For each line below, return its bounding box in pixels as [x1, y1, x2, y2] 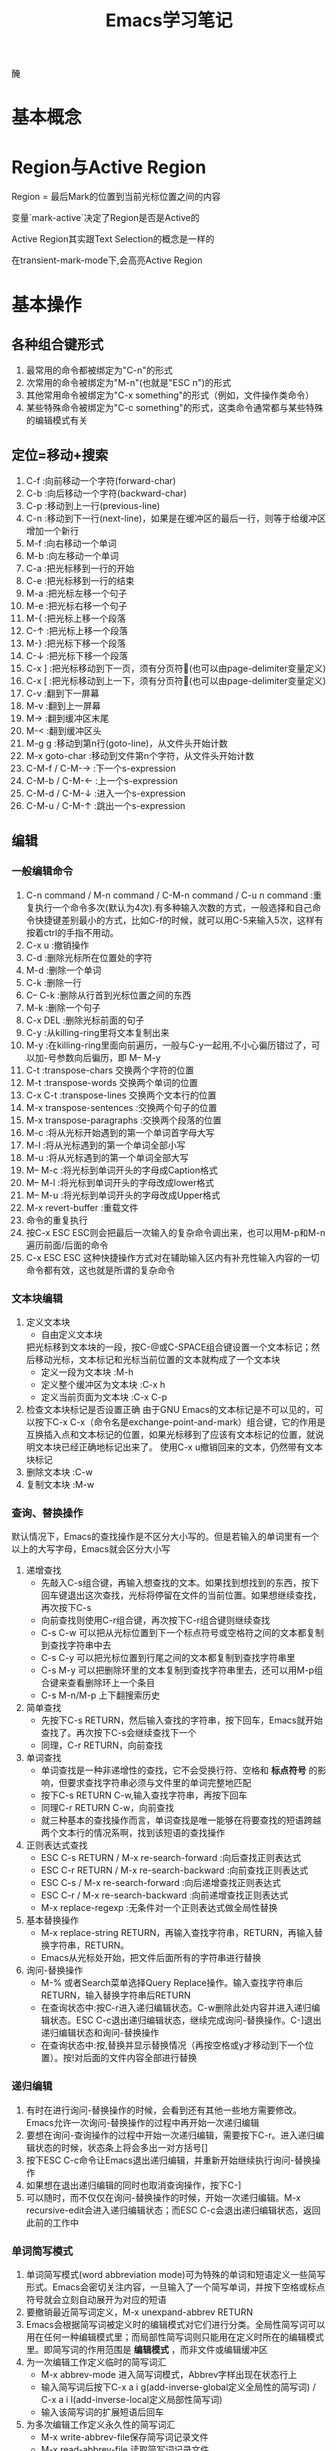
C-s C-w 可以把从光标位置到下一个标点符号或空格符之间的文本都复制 [40, 1627, 324, 1639]
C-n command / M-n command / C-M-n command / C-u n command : [25, 889, 314, 901]
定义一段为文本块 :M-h [40, 1366, 134, 1378]
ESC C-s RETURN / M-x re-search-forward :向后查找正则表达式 [40, 1852, 302, 1864]
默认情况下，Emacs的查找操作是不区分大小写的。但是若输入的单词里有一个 [11, 1531, 319, 1543]
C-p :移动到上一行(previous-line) [25, 500, 161, 512]
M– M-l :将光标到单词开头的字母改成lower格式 [25, 1176, 214, 1188]
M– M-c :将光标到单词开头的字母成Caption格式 [25, 1164, 218, 1176]
